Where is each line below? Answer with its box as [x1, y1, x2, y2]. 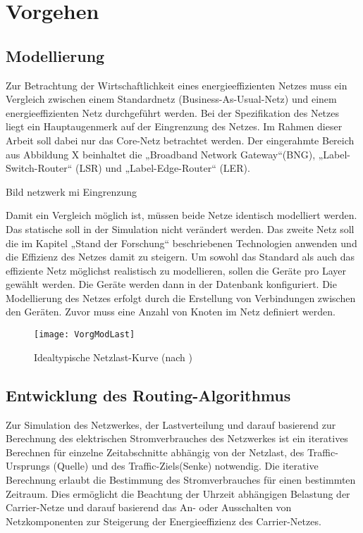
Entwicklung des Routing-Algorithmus [6, 384, 291, 406]
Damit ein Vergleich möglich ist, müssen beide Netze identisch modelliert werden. [6, 208, 357, 222]
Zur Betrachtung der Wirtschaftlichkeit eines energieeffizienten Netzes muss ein [6, 77, 347, 92]
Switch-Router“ [6, 161, 73, 175]
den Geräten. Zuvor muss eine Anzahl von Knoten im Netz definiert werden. [6, 304, 336, 319]
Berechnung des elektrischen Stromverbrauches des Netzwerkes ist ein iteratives [6, 431, 348, 446]
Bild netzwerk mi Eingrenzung [6, 184, 137, 199]
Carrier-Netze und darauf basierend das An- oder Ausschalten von [6, 500, 292, 515]
